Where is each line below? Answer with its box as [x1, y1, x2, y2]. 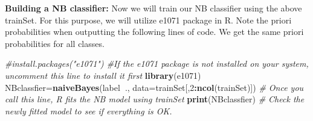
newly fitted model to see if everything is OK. [5, 104, 172, 117]
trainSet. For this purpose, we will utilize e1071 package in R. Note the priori [5, 13, 292, 26]
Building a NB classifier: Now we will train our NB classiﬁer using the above [5, 2, 302, 14]
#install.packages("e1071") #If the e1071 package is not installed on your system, [5, 57, 309, 70]
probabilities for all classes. [5, 37, 105, 49]
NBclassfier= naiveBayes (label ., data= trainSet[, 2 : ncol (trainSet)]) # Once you [5, 81, 304, 93]
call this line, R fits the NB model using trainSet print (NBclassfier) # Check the [5, 93, 305, 105]
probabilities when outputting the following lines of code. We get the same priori [5, 25, 304, 38]
